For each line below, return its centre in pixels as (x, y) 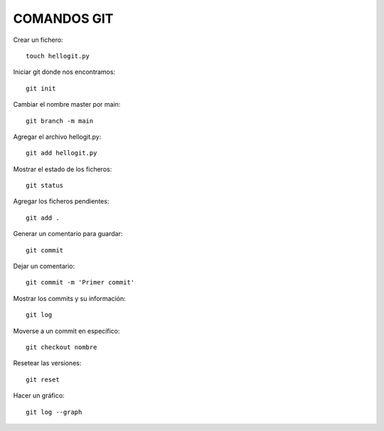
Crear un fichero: (38, 40)
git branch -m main (60, 121)
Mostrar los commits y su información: (69, 298)
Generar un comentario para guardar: (68, 234)
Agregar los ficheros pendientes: (61, 201)
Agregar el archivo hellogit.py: (57, 137)
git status (45, 186)
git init (41, 88)
